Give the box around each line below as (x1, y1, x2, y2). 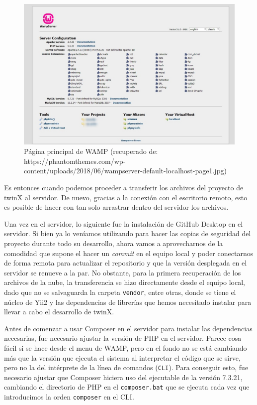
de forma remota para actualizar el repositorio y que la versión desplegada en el (4, 258, 247, 268)
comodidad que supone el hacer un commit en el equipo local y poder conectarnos (4, 248, 254, 258)
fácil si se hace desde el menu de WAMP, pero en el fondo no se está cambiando (4, 342, 247, 353)
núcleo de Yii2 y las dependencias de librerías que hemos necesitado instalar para (4, 296, 252, 307)
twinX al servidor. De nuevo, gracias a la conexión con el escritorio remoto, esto (4, 192, 248, 202)
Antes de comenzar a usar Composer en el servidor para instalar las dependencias (4, 323, 253, 333)
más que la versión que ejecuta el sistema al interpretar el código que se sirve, (4, 352, 241, 363)
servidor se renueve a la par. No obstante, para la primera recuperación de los (4, 267, 241, 277)
